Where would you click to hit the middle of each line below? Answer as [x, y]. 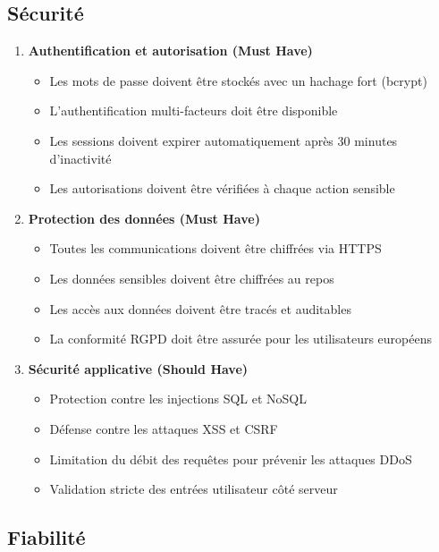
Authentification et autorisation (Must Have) [170, 51]
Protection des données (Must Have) [144, 218]
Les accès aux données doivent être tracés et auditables [200, 308]
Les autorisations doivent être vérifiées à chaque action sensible [222, 188]
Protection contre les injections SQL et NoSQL [178, 399]
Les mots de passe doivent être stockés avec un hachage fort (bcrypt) [238, 80]
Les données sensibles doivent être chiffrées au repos [192, 278]
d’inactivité [80, 158]
